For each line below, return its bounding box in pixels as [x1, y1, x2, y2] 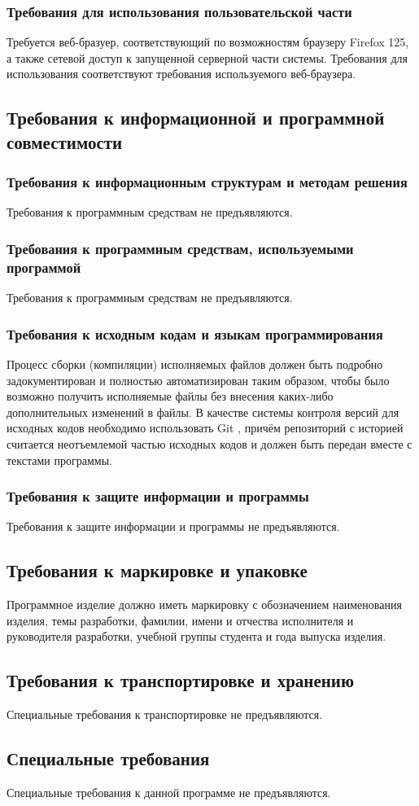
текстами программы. [7, 451, 112, 468]
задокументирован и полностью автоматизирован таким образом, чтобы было [7, 371, 390, 388]
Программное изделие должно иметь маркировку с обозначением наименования [7, 596, 402, 613]
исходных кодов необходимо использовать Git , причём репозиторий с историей [7, 419, 404, 436]
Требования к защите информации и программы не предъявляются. [7, 518, 340, 535]
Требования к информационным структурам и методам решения [7, 172, 408, 192]
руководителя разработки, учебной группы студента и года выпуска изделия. [7, 628, 386, 645]
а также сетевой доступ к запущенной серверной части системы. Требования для [7, 49, 408, 66]
